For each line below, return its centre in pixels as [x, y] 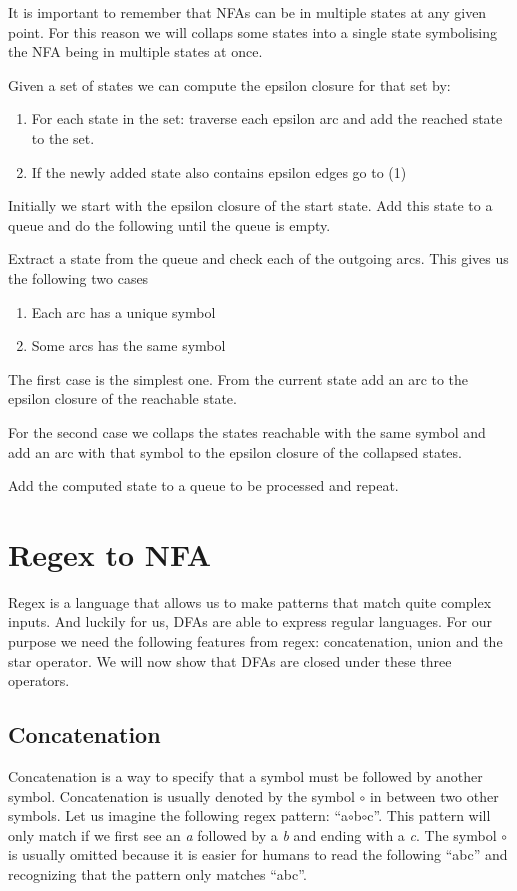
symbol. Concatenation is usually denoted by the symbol [181, 795]
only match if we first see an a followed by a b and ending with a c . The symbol [252, 834]
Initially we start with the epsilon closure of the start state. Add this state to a [250, 205]
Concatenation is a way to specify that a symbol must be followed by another [245, 775]
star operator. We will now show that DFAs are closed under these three [230, 660]
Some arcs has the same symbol [128, 345]
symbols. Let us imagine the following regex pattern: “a [178, 815]
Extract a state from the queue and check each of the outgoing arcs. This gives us [258, 258]
